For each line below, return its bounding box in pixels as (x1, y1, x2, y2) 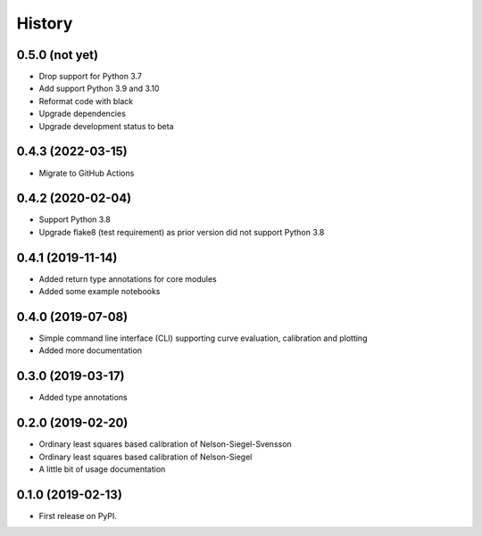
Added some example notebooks (38, 286, 161, 297)
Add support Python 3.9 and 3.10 (38, 83, 160, 94)
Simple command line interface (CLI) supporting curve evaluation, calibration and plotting (38, 333, 368, 343)
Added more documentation (38, 345, 143, 356)
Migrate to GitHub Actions (38, 168, 135, 178)
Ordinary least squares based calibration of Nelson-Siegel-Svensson (38, 439, 292, 449)
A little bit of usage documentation (38, 464, 166, 474)
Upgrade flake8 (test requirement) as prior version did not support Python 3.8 (38, 227, 325, 237)
